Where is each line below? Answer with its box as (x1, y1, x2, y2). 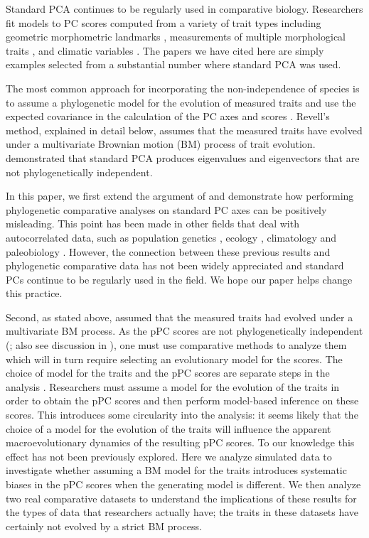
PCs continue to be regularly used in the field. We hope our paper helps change (6, 271, 353, 286)
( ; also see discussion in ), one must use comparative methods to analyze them (6, 338, 347, 353)
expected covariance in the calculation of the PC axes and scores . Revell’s (6, 109, 330, 124)
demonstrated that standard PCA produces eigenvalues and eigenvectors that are (6, 150, 360, 165)
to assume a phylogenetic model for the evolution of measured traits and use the (6, 95, 356, 109)
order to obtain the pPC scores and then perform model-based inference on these (6, 393, 359, 408)
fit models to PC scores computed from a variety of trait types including (6, 15, 321, 30)
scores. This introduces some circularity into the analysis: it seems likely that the (6, 407, 358, 422)
